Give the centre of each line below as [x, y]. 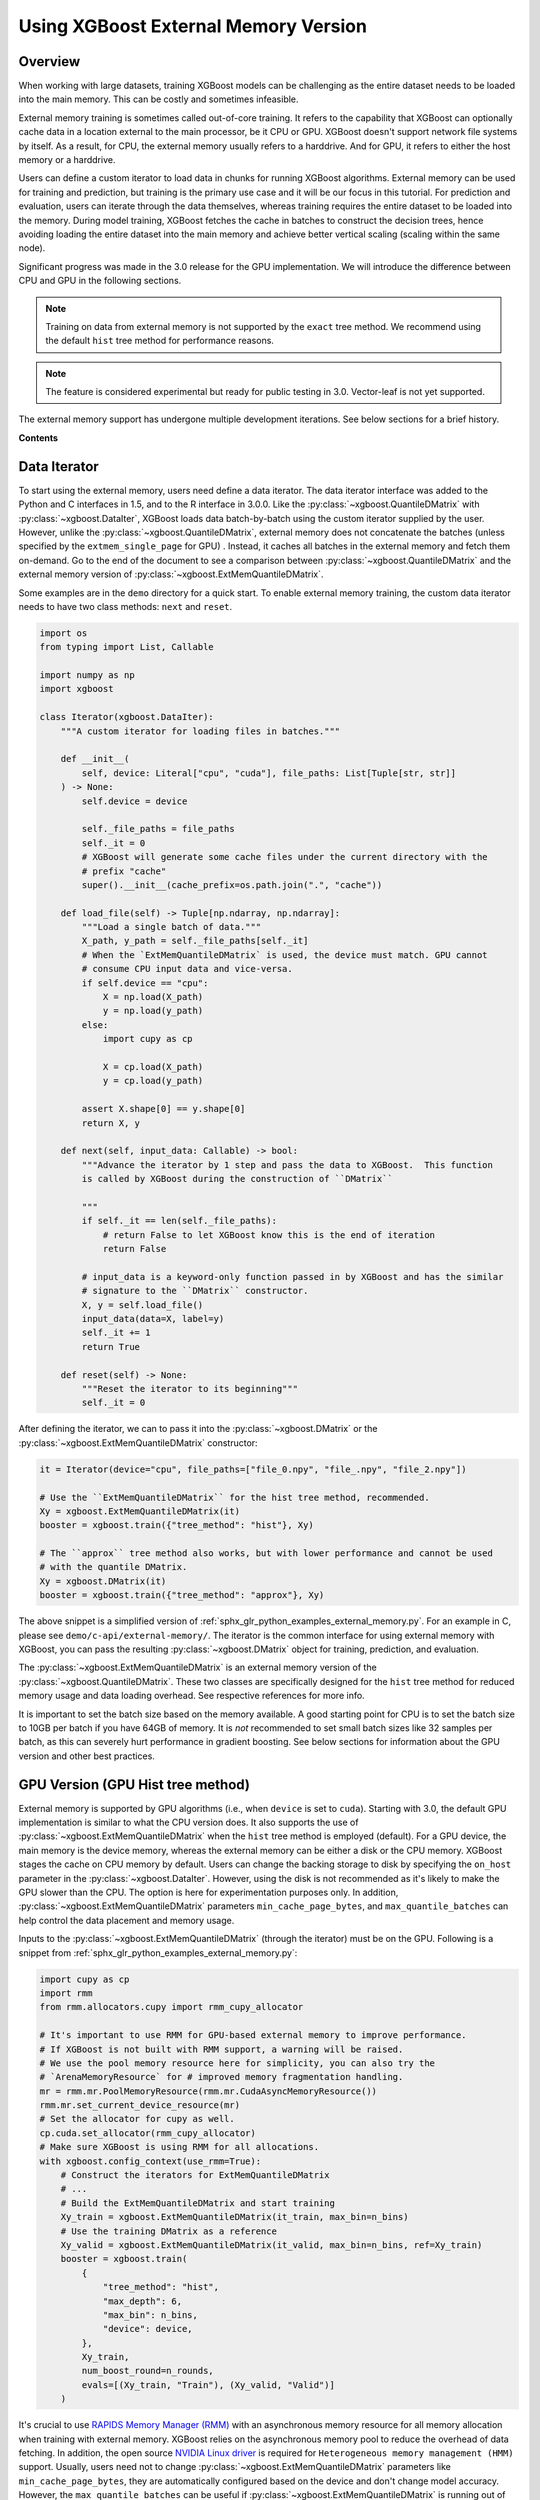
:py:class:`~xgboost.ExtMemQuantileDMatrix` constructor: [138, 1442]
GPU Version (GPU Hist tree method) [134, 1784]
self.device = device [134, 801]
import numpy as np [87, 675]
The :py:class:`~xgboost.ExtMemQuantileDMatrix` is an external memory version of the [197, 1667]
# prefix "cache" [124, 871]
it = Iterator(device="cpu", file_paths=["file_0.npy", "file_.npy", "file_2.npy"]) [253, 1469]
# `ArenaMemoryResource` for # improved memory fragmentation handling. [221, 2077]
